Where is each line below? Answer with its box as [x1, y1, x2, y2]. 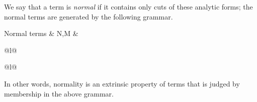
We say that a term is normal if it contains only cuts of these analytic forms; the [4, 1, 253, 11]
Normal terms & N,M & [4, 28, 78, 38]
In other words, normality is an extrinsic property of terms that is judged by [4, 78, 240, 88]
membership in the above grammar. [4, 88, 114, 98]
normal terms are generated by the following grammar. [4, 11, 173, 21]
